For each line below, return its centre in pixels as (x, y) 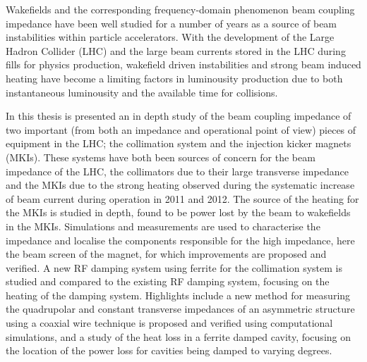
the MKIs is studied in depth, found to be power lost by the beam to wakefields (178, 212)
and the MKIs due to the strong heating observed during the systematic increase (180, 185)
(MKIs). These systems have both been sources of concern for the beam (161, 157)
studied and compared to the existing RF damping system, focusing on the (168, 281)
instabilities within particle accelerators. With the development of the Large (170, 37)
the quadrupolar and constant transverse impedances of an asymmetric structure (180, 309)
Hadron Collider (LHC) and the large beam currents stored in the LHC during (176, 50)
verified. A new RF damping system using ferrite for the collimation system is (174, 267)
